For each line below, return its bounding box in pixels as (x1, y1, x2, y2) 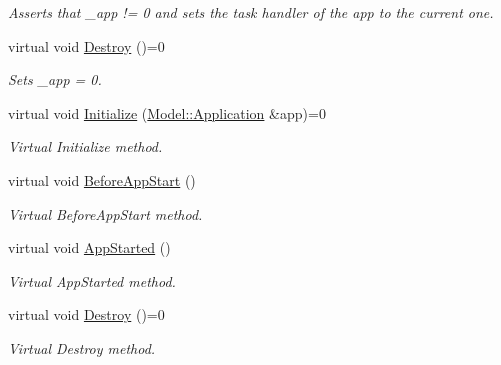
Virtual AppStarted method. (8, 270, 176, 291)
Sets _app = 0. (8, 69, 102, 90)
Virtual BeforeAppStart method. (8, 203, 203, 224)
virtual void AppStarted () (8, 237, 171, 258)
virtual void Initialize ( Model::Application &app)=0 (8, 102, 326, 123)
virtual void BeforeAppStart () (8, 169, 196, 190)
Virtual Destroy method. (8, 337, 156, 358)
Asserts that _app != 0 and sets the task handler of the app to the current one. (8, 2, 494, 22)
